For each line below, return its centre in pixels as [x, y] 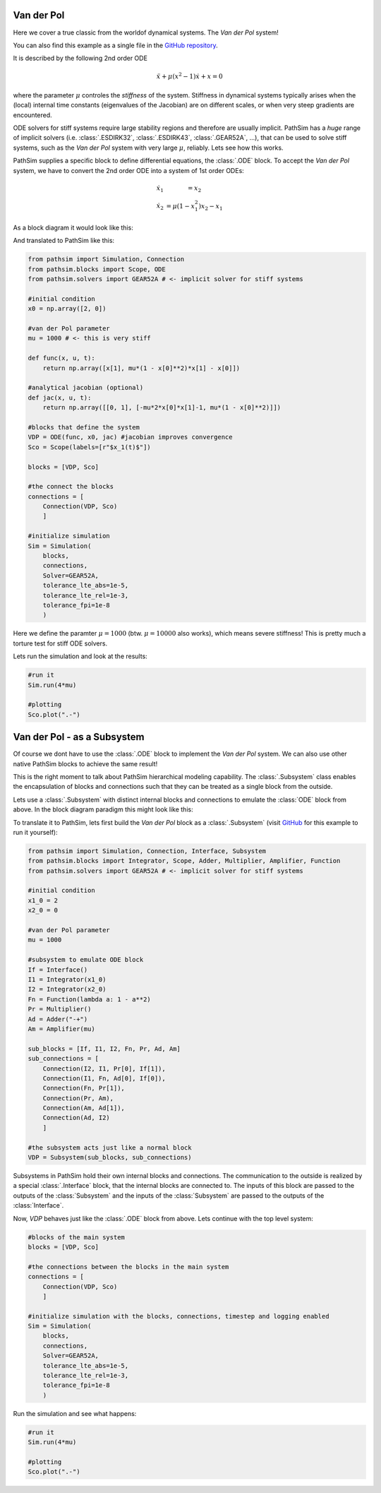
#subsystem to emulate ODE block [86, 960]
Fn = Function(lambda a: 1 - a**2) [89, 999]
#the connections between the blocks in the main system [128, 1267]
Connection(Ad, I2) [77, 1118]
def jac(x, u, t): [60, 398]
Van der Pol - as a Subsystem [79, 737]
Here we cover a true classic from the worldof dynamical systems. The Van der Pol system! [146, 32]
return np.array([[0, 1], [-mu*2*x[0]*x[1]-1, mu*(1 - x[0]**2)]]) [162, 408]
